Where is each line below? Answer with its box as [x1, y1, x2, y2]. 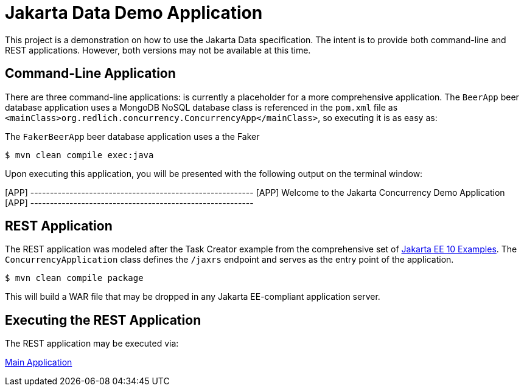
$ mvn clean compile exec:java [5, 150, 154, 160]
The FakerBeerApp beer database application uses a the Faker [5, 131, 260, 142]
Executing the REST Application [5, 312, 201, 328]
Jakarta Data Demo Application [5, 2, 263, 23]
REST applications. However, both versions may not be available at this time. [5, 44, 311, 55]
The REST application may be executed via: [5, 338, 179, 349]
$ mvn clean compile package [5, 273, 144, 283]
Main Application [5, 357, 72, 368]
